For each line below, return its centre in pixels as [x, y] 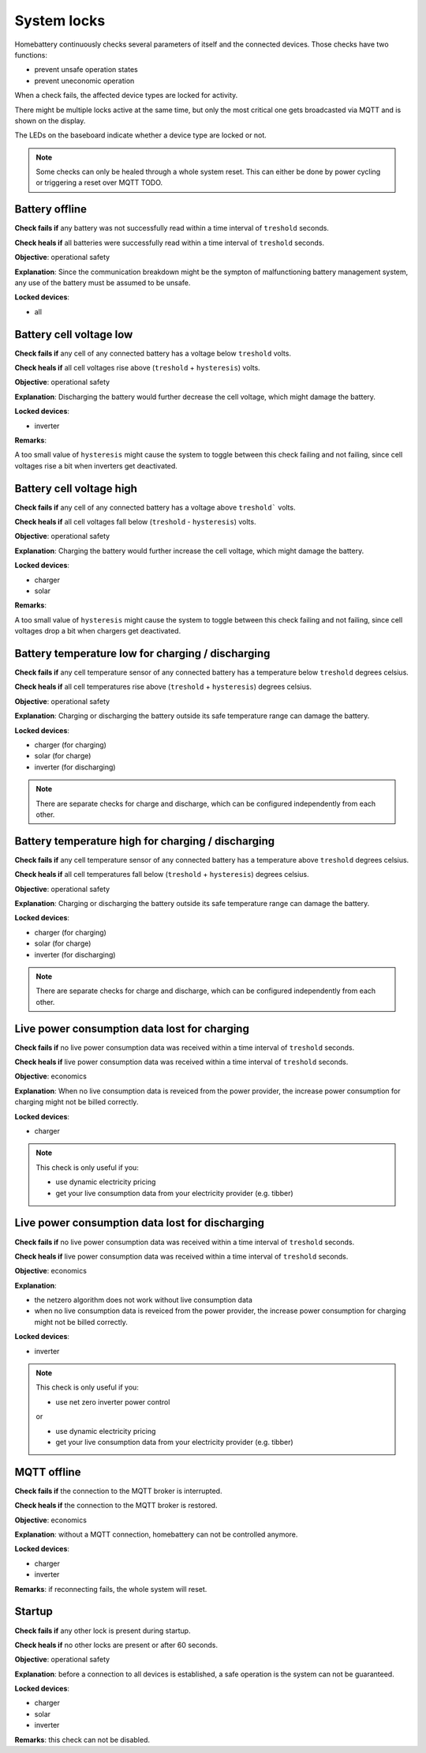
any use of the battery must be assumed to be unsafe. [103, 282]
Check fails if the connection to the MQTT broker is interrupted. [118, 1491]
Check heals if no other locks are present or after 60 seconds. [116, 1645]
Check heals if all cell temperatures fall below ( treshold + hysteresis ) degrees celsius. [162, 875]
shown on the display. [50, 120]
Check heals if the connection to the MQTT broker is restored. [116, 1506]
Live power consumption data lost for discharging [139, 1223]
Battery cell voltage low [74, 335]
